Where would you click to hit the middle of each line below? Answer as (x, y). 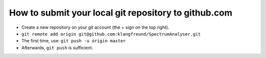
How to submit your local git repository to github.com (121, 13)
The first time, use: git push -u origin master (74, 41)
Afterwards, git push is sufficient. (57, 48)
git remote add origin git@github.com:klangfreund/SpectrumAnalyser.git (111, 34)
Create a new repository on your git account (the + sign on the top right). (95, 27)
